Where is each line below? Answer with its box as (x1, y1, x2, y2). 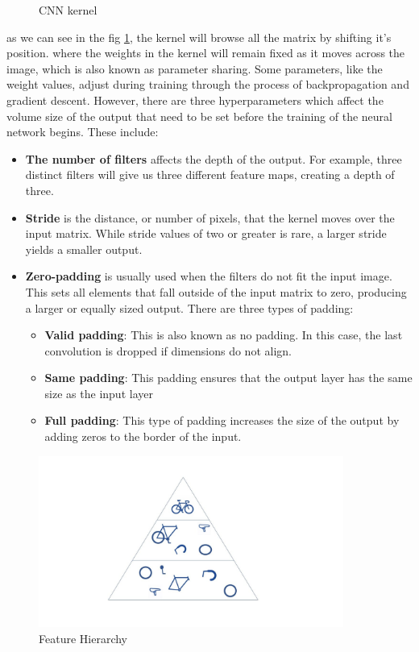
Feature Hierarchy (39, 629, 127, 646)
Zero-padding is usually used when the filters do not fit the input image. (25, 268, 392, 284)
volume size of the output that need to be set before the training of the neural (6, 107, 392, 124)
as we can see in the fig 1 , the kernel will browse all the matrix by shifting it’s (6, 28, 392, 45)
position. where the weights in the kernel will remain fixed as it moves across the (6, 44, 405, 61)
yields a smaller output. (25, 240, 143, 257)
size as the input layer (44, 384, 153, 401)
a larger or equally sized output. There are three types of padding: (25, 299, 354, 316)
